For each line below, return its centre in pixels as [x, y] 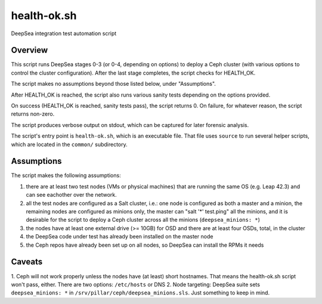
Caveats [27, 262]
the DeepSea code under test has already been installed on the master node [120, 237]
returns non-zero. [33, 114]
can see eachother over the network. [71, 195]
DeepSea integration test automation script [64, 33]
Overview [30, 50]
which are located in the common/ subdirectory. [69, 144]
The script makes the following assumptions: [66, 175]
